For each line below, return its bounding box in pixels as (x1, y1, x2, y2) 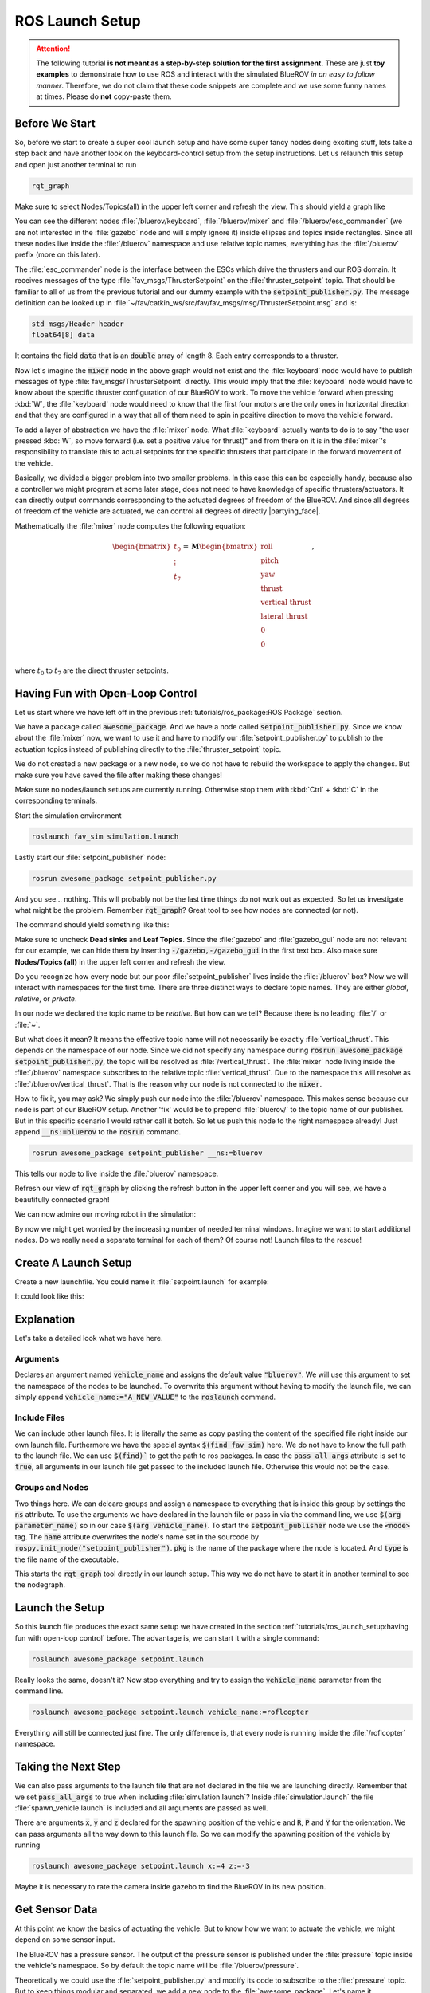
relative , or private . (14, 993, 77, 1004)
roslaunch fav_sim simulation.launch (31, 831, 179, 841)
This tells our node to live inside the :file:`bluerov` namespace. (14, 1169, 219, 1179)
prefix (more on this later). (14, 250, 101, 259)
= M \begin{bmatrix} (182, 542, 258, 551)
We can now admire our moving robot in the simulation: (14, 1209, 197, 1219)
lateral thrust (260, 611, 308, 621)
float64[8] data (31, 331, 96, 340)
